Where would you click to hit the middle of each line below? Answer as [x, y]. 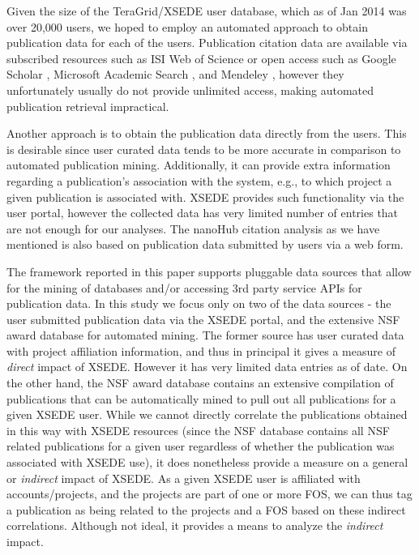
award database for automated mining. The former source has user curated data [205, 335]
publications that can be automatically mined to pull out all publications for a [201, 398]
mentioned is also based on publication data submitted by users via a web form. [205, 244]
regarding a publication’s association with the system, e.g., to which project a [199, 180]
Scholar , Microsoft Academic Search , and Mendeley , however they [175, 74]
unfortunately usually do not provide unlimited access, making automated [190, 90]
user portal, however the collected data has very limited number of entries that [203, 213]
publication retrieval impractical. [88, 106]
